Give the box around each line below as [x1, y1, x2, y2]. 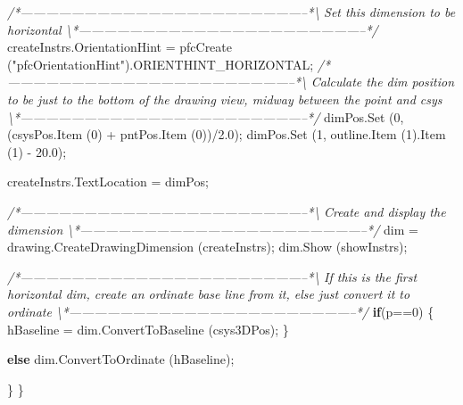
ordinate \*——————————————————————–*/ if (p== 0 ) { [7, 302, 434, 320]
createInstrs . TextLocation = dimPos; [7, 172, 209, 191]
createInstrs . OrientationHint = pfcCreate [7, 37, 232, 56]
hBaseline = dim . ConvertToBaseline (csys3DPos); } [7, 319, 289, 338]
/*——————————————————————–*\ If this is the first [7, 267, 418, 285]
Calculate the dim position [310, 72, 455, 91]
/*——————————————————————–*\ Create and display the [7, 202, 446, 220]
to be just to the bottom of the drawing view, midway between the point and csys [7, 89, 442, 108]
